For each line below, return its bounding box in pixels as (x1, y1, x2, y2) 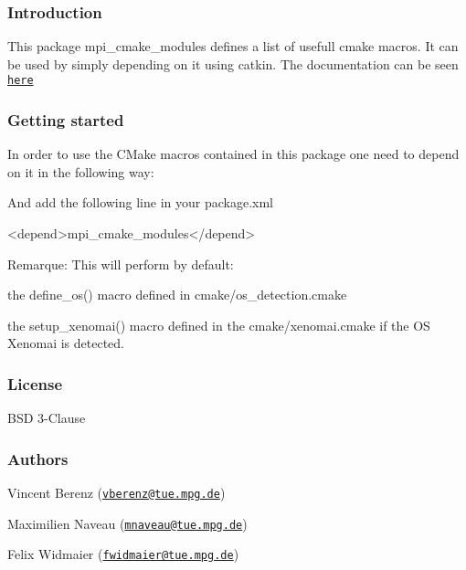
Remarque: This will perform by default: (7, 254, 234, 273)
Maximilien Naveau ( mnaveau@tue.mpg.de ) (7, 513, 248, 533)
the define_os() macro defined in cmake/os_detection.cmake (7, 285, 347, 304)
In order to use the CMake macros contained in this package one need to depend (7, 144, 460, 164)
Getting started (7, 108, 124, 131)
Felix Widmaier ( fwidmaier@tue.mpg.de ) (7, 544, 239, 564)
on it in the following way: (7, 162, 154, 181)
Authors (7, 447, 69, 470)
